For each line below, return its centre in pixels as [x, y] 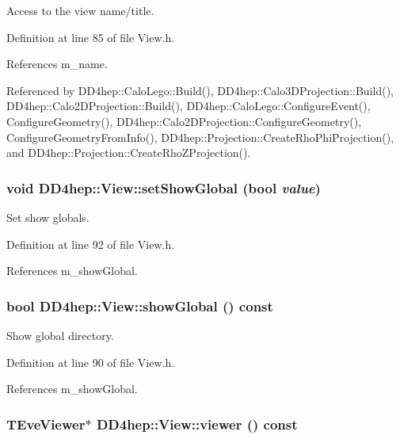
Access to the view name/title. [80, 10]
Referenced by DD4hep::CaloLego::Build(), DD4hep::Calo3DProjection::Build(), [200, 90]
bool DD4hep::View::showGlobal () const [140, 305]
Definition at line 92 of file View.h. [91, 244]
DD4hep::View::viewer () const [197, 424]
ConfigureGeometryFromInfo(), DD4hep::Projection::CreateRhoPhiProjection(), [200, 137]
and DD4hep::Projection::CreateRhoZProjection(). [129, 153]
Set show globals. [48, 217]
